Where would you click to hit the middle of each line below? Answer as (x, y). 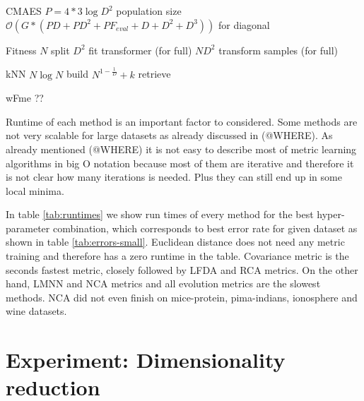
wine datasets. (36, 311)
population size (149, 11)
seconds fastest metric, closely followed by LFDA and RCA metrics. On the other (182, 269)
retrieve (154, 74)
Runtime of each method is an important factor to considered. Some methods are (182, 121)
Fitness (21, 50)
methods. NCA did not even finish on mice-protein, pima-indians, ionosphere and (182, 297)
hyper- (331, 214)
